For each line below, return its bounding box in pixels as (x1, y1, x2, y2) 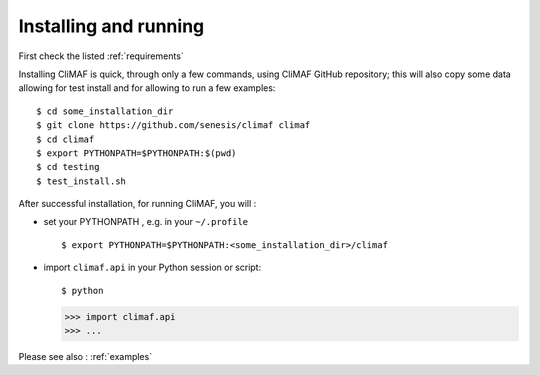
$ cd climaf (36, 133, 95, 145)
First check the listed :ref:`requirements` (18, 50, 184, 62)
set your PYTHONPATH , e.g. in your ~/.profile (43, 216, 249, 228)
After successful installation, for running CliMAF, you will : (18, 198, 257, 210)
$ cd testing (36, 161, 100, 173)
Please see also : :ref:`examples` (18, 350, 153, 362)
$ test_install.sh (36, 175, 127, 187)
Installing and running (18, 15, 205, 37)
